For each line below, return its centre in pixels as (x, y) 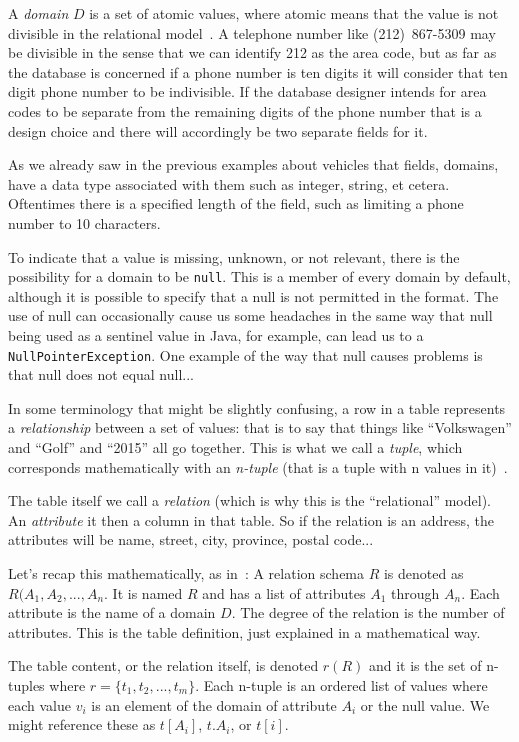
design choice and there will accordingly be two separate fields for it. (218, 130)
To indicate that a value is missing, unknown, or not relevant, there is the (234, 256)
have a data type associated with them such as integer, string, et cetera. (229, 183)
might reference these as (82, 724)
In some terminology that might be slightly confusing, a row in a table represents (257, 407)
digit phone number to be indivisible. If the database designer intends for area (247, 91)
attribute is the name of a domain (112, 612)
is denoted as (423, 572)
